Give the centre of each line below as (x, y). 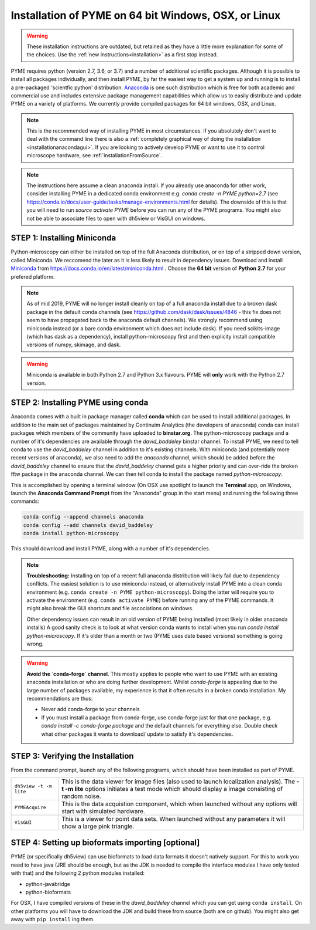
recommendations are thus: (60, 698)
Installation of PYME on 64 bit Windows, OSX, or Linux (146, 15)
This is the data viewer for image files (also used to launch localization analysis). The (178, 782)
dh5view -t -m (33, 786)
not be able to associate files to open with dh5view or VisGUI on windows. (116, 218)
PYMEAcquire (30, 808)
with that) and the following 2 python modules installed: (78, 873)
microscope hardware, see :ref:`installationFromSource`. (95, 155)
